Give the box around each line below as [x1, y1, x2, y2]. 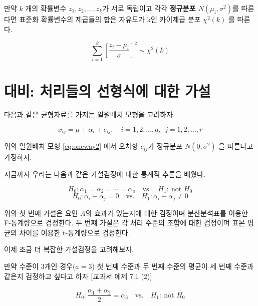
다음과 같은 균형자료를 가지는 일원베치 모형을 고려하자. [4, 109, 175, 120]
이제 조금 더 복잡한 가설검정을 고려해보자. [4, 244, 134, 254]
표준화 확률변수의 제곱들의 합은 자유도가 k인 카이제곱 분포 [19, 14, 201, 24]
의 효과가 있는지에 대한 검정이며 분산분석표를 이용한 [85, 207, 248, 218]
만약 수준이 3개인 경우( [4, 260, 76, 271]
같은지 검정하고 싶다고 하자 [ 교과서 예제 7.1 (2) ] [4, 270, 152, 281]
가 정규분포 [148, 141, 183, 151]
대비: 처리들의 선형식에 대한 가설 [4, 80, 211, 101]
